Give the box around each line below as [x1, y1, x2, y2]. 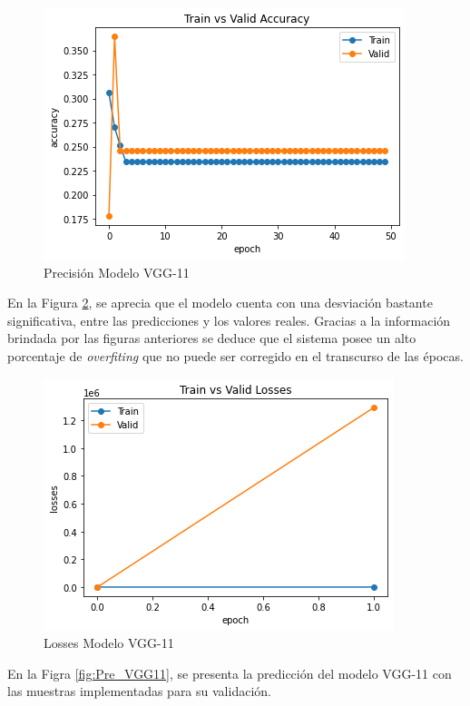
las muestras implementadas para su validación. [7, 681, 271, 701]
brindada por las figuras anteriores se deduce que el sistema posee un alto [7, 328, 416, 348]
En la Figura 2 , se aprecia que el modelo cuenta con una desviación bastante [7, 293, 433, 312]
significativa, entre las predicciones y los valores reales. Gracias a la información [7, 310, 451, 329]
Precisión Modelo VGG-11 [44, 262, 190, 281]
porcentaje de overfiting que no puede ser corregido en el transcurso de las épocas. [7, 346, 464, 365]
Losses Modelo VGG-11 [44, 633, 174, 652]
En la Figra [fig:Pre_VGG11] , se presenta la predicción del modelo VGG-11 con [7, 663, 452, 682]
